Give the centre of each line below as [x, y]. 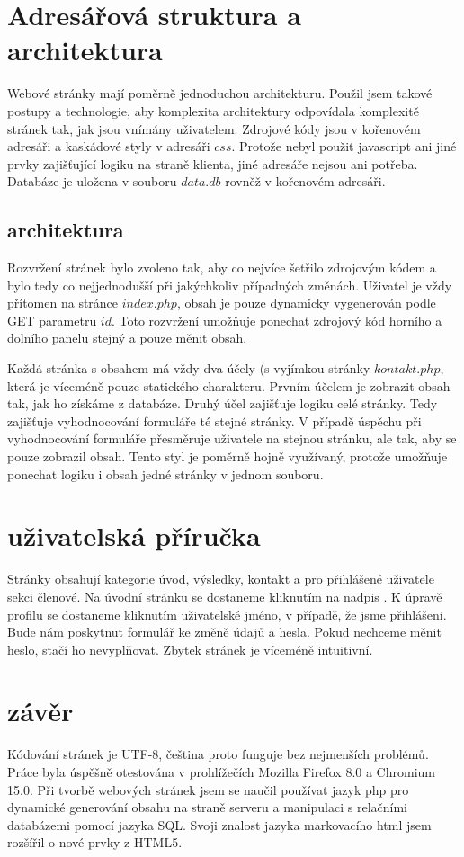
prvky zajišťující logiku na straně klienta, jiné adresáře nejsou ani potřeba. [213, 163]
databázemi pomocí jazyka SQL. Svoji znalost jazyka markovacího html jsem [219, 824]
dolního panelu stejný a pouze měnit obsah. [127, 338]
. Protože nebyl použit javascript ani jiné [344, 146]
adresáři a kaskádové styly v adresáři [109, 146]
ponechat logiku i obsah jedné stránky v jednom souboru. [165, 473]
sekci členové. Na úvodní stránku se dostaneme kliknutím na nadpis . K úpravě [225, 596]
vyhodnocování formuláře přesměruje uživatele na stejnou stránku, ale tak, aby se [232, 438]
